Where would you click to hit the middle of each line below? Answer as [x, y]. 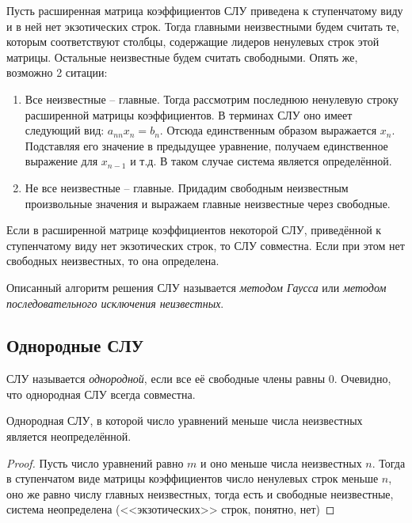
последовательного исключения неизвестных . [115, 303]
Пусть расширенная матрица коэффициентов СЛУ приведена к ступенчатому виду [205, 10]
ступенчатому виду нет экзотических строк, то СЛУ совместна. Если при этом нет [206, 245]
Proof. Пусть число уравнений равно [95, 462]
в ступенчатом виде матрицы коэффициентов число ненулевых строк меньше [193, 478]
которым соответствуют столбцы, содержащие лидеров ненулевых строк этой [193, 42]
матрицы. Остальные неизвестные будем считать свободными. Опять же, [182, 57]
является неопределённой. [69, 436]
